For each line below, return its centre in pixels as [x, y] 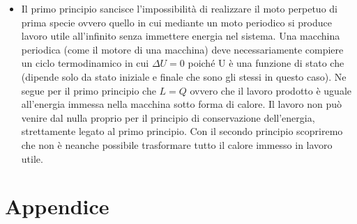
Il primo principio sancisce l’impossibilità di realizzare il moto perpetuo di [179, 8]
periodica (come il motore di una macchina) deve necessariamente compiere [182, 49]
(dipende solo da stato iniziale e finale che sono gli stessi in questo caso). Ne [184, 76]
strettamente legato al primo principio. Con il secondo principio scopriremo [182, 131]
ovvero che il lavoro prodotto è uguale [271, 90]
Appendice [57, 206]
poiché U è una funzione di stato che [266, 63]
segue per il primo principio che [89, 90]
